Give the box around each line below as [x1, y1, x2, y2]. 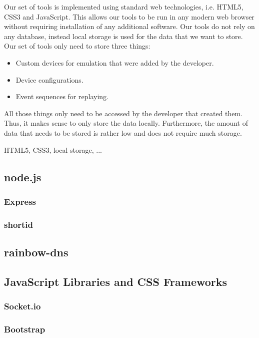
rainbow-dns [4, 244, 68, 259]
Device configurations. [15, 74, 83, 85]
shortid [4, 218, 33, 230]
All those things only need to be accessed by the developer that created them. [4, 108, 243, 118]
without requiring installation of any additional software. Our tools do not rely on [4, 21, 255, 32]
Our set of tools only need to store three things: [4, 41, 150, 51]
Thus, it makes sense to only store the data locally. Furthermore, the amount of [4, 118, 248, 128]
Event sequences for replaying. [15, 91, 108, 102]
